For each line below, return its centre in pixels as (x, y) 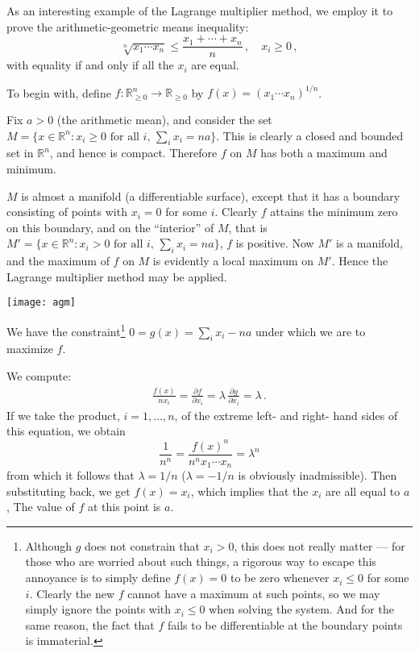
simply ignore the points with (98, 609)
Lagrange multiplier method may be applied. (117, 276)
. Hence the (360, 261)
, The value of (41, 507)
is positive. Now (275, 243)
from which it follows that (71, 475)
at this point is (124, 507)
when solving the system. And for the (301, 609)
